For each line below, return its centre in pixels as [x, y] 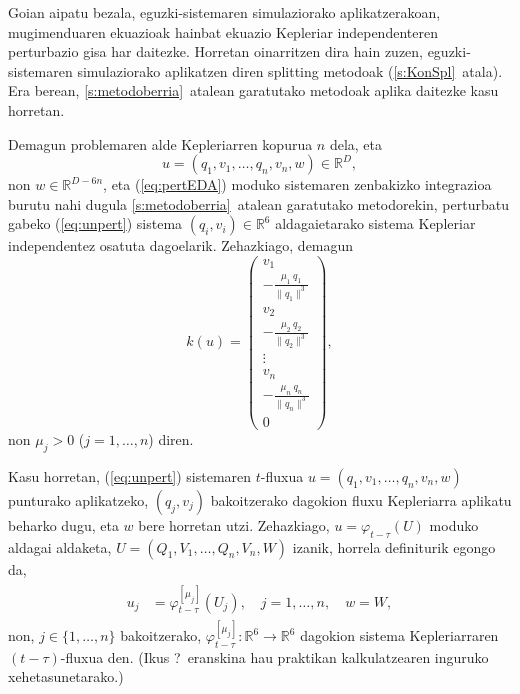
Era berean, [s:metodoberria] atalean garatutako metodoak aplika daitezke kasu [253, 90]
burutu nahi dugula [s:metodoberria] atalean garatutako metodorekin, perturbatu [258, 203]
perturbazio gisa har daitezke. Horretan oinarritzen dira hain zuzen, [215, 51]
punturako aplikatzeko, [78, 499]
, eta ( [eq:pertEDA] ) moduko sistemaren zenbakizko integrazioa [297, 184]
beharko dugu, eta [63, 524]
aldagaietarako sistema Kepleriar [375, 223]
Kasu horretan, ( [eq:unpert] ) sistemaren [130, 475]
